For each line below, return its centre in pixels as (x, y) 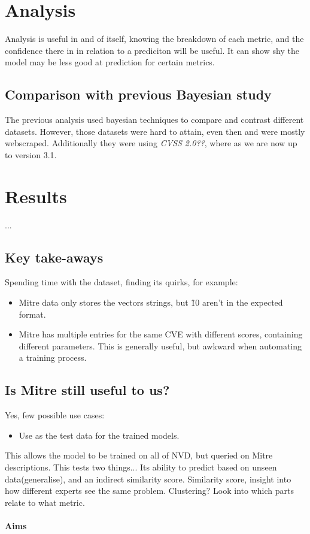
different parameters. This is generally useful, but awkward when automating (160, 346)
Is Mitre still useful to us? (87, 390)
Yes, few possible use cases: (55, 415)
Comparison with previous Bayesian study (138, 94)
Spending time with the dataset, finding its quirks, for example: (121, 282)
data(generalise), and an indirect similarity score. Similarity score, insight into (148, 479)
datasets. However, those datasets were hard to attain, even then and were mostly (155, 131)
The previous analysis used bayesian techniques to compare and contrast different (154, 120)
